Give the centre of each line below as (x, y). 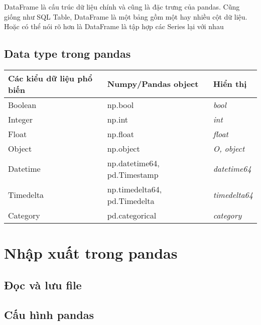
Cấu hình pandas (49, 314)
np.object (123, 148)
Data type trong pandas (68, 53)
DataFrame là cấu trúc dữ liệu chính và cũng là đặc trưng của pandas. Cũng (122, 7)
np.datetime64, (133, 163)
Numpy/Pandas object (153, 84)
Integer (20, 119)
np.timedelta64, (135, 189)
